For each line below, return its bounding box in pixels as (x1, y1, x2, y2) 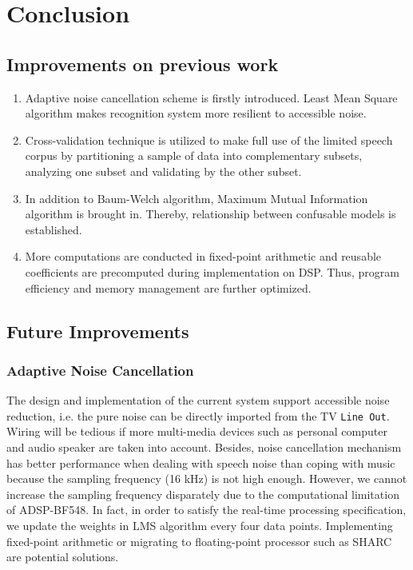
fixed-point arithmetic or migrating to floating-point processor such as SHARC (6, 532, 392, 549)
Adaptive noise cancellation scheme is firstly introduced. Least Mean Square (25, 89, 398, 106)
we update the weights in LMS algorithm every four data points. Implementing (6, 516, 393, 533)
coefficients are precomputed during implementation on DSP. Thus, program (25, 263, 399, 280)
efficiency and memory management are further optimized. (25, 279, 312, 296)
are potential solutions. (6, 548, 119, 565)
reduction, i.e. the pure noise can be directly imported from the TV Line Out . (6, 407, 390, 424)
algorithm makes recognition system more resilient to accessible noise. (25, 105, 367, 122)
